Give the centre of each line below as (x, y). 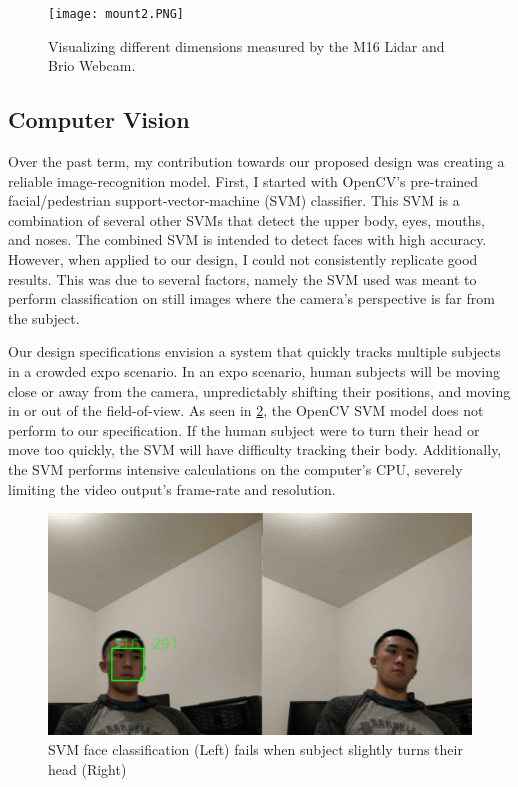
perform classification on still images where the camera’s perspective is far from (251, 298)
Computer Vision (99, 119)
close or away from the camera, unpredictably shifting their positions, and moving (259, 390)
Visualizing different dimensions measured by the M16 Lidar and (246, 45)
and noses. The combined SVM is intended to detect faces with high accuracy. (247, 239)
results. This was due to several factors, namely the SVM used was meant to (242, 278)
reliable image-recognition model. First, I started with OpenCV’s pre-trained (243, 180)
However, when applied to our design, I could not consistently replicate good (243, 259)
